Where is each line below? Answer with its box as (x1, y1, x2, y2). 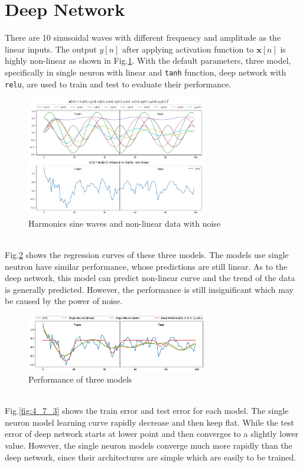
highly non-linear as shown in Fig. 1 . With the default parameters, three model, (5, 54, 291, 67)
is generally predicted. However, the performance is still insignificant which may (5, 283, 294, 295)
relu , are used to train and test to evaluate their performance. (5, 77, 232, 90)
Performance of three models (28, 373, 132, 386)
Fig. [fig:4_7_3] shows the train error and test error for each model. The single (5, 404, 289, 417)
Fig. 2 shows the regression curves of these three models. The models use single (5, 248, 289, 260)
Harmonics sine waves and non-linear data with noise (28, 217, 221, 229)
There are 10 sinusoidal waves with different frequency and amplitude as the (5, 31, 281, 44)
